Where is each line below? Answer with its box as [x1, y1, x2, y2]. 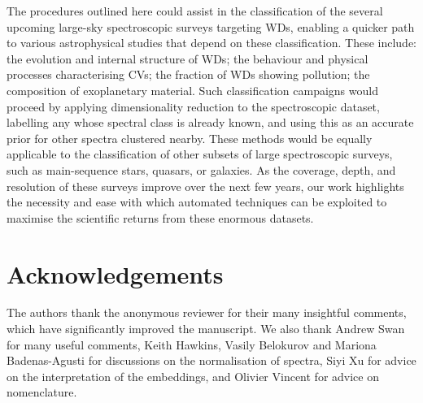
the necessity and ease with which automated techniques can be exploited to [7, 193, 387, 210]
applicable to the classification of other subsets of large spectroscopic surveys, [7, 145, 393, 162]
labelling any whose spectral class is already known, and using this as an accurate [7, 114, 414, 131]
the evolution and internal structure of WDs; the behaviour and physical [7, 50, 368, 67]
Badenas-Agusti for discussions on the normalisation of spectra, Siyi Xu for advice [7, 352, 416, 369]
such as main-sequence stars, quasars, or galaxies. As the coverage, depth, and [7, 161, 396, 178]
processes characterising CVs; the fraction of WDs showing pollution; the [7, 66, 370, 83]
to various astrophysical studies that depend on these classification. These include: [7, 34, 416, 51]
